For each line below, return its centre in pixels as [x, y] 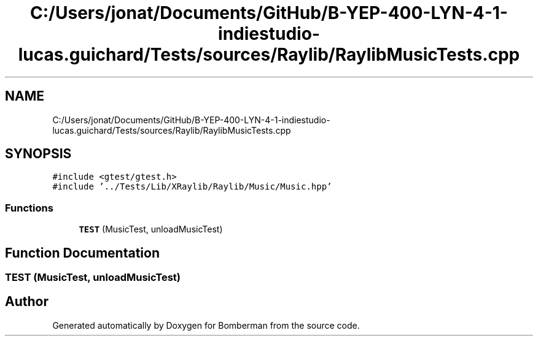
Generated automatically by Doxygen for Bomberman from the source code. [206, 325]
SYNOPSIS [38, 154]
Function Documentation [82, 253]
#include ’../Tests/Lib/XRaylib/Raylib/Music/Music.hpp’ [192, 187]
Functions [29, 208]
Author [27, 302]
